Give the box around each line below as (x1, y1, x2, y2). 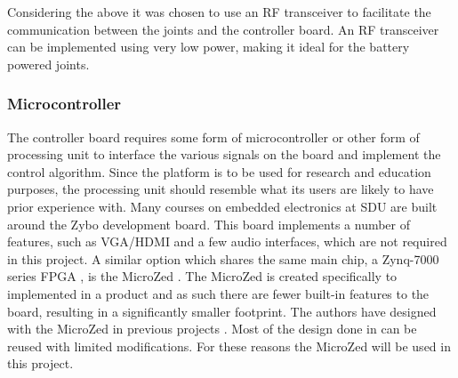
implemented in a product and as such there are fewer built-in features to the (7, 284, 430, 302)
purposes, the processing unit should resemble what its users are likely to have (7, 180, 434, 198)
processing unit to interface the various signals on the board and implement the (7, 145, 441, 164)
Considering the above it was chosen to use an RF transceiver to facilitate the (7, 3, 431, 20)
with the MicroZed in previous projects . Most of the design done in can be (7, 319, 417, 338)
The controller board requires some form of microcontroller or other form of (7, 127, 420, 146)
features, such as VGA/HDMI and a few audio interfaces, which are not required (7, 232, 447, 251)
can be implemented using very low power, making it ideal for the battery (7, 37, 410, 56)
